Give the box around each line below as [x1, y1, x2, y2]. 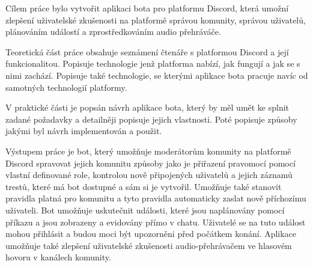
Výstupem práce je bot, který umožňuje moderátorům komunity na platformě [5, 144, 291, 157]
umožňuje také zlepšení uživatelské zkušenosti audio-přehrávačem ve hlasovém [5, 239, 292, 251]
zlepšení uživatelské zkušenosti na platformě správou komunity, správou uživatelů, [5, 13, 306, 26]
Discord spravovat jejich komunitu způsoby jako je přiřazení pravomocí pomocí [5, 156, 296, 169]
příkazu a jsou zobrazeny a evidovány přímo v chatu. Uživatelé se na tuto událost [5, 215, 306, 228]
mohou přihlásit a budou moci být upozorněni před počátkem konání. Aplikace [5, 227, 297, 240]
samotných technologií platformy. [5, 81, 127, 93]
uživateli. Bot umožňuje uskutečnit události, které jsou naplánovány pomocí [5, 203, 285, 216]
